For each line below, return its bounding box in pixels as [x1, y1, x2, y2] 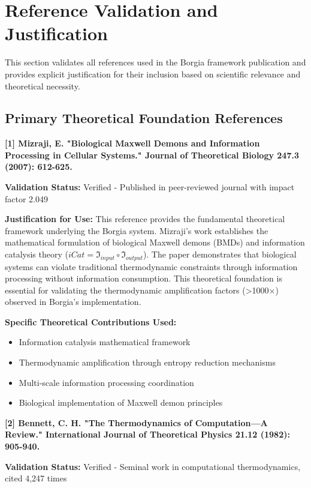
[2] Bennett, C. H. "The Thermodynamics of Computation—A [5, 416, 268, 429]
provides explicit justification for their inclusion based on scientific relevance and [5, 67, 301, 80]
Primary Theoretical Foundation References [5, 109, 283, 127]
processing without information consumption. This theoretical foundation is [5, 272, 282, 285]
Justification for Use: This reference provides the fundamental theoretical [5, 212, 285, 225]
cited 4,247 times [5, 472, 67, 484]
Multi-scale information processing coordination [19, 376, 194, 388]
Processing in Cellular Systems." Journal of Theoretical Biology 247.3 [5, 148, 299, 161]
